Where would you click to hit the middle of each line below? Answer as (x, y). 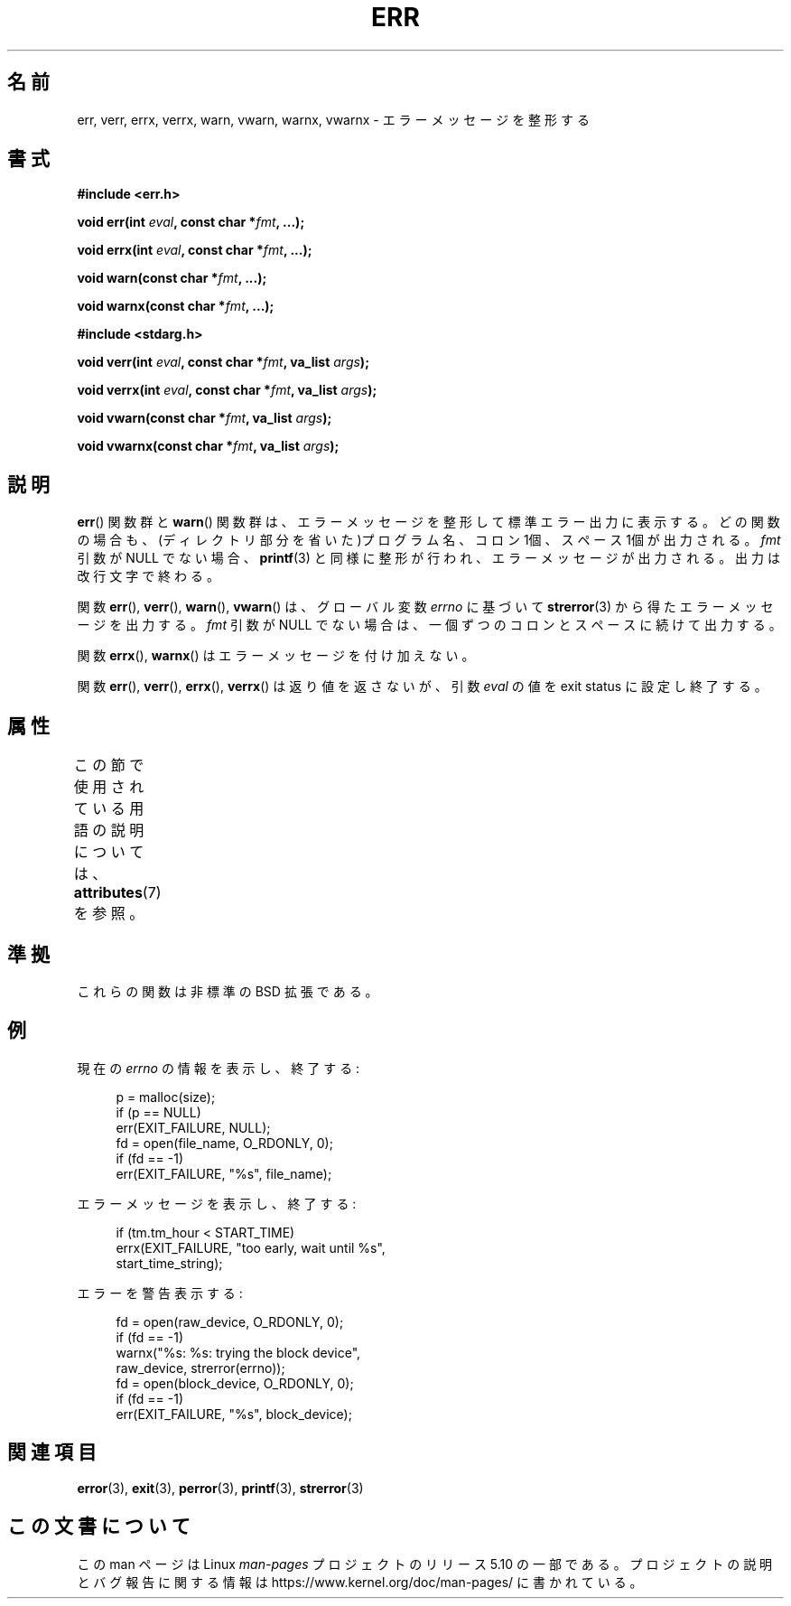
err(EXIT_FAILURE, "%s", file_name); (224, 1173)
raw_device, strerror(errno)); (200, 1368)
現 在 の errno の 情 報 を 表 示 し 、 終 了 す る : (219, 1068)
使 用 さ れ (109, 787)
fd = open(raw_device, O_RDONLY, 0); (230, 1321)
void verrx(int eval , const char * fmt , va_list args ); (227, 390)
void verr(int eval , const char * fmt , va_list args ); (223, 362)
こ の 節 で (109, 766)
